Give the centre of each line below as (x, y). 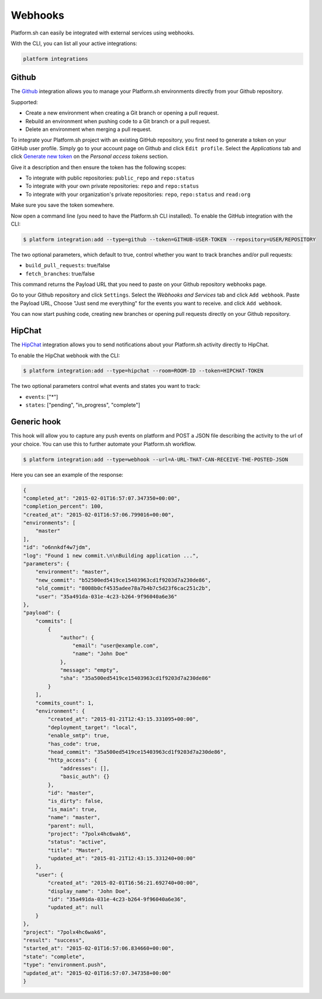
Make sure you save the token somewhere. (63, 205)
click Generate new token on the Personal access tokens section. (90, 156)
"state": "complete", (54, 957)
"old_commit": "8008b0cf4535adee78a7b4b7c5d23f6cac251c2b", (123, 588)
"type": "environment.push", (65, 965)
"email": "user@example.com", (115, 645)
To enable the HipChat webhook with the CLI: (65, 355)
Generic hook (36, 422)
